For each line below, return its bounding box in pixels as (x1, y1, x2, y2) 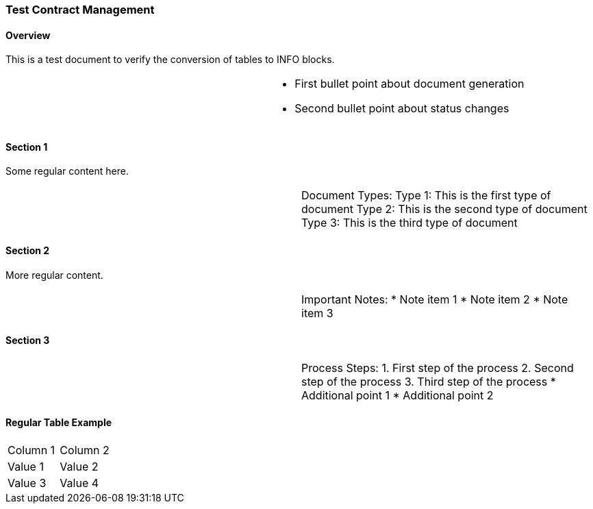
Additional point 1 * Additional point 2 (301, 388, 494, 402)
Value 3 (8, 476, 47, 491)
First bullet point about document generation (294, 77, 525, 91)
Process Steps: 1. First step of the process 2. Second (301, 360, 574, 375)
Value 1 (8, 460, 44, 474)
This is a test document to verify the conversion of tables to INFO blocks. (5, 53, 335, 66)
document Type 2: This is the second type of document (301, 202, 588, 216)
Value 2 (60, 460, 99, 474)
